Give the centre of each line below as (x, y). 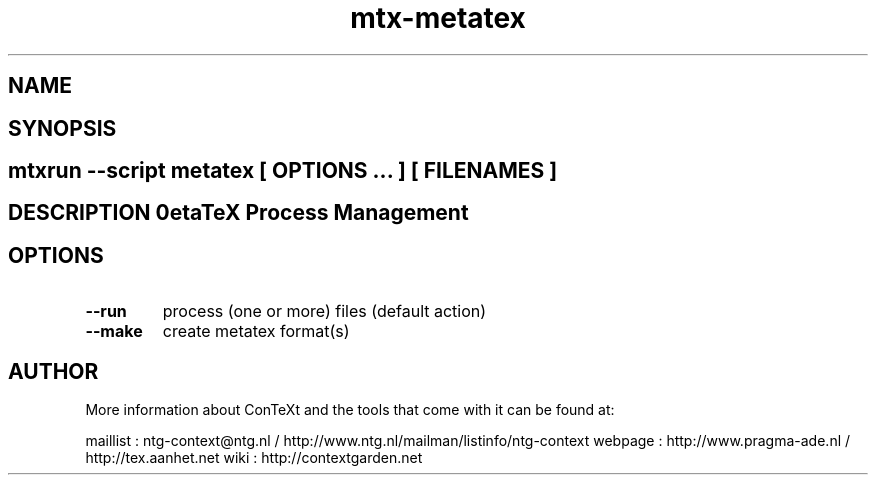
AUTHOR (53, 371)
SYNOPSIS (62, 128)
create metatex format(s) (256, 331)
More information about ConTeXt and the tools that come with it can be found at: (350, 410)
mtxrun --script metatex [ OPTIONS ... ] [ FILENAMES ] (283, 171)
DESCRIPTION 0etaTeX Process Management (238, 213)
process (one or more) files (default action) (324, 311)
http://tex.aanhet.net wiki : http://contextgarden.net (254, 458)
